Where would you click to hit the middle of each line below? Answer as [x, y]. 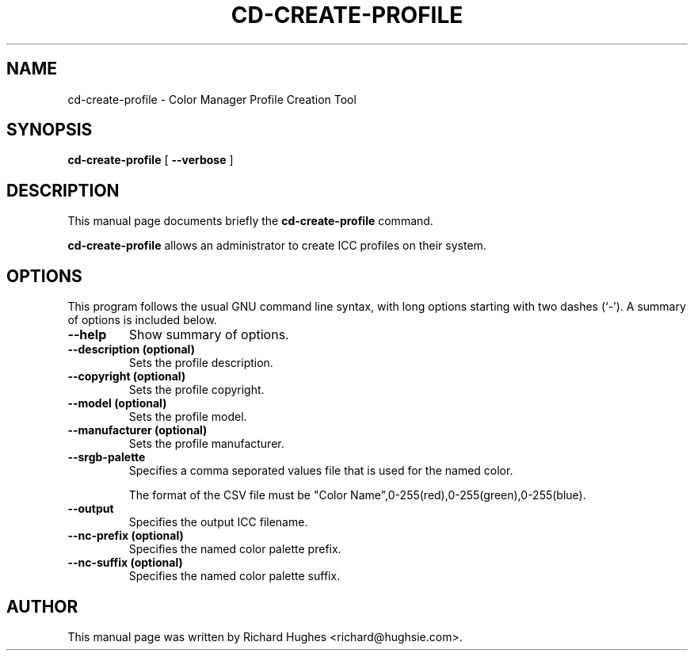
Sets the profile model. [188, 417]
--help [87, 335]
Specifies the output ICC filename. [218, 522]
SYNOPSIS [50, 130]
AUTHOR [42, 606]
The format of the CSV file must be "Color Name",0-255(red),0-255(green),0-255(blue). [357, 495]
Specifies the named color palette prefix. [235, 549]
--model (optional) [117, 403]
